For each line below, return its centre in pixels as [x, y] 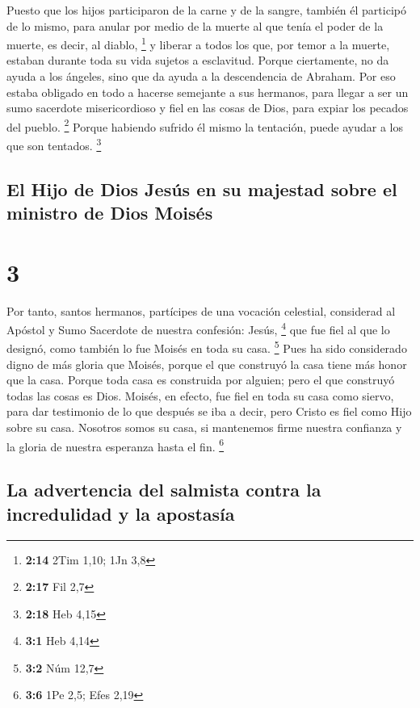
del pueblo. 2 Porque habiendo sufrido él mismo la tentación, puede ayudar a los [205, 125]
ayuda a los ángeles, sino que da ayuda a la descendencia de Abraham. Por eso [201, 76]
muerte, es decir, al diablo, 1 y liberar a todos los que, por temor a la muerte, [198, 43]
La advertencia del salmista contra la [164, 490]
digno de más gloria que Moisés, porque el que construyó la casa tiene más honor [207, 364]
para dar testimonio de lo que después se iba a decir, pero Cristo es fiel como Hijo [209, 411]
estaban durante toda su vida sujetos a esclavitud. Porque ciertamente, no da [198, 60]
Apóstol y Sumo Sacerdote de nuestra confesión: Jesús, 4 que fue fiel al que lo [198, 328]
